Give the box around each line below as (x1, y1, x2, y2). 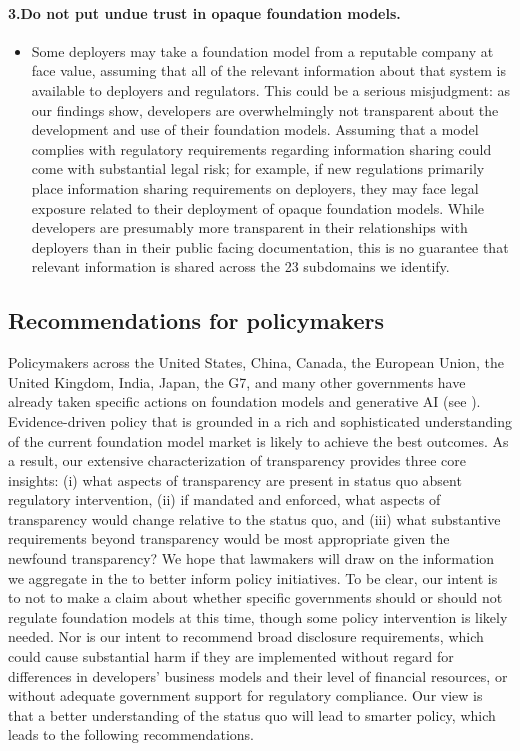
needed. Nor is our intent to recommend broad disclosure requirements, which (8, 626, 484, 647)
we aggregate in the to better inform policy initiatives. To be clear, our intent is (8, 567, 498, 588)
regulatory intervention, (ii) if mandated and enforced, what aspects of (8, 489, 441, 510)
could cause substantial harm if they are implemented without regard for (8, 646, 454, 667)
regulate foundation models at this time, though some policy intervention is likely (8, 606, 508, 627)
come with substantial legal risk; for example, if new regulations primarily (31, 158, 485, 179)
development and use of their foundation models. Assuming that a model (31, 119, 479, 140)
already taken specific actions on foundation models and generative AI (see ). (8, 391, 481, 412)
